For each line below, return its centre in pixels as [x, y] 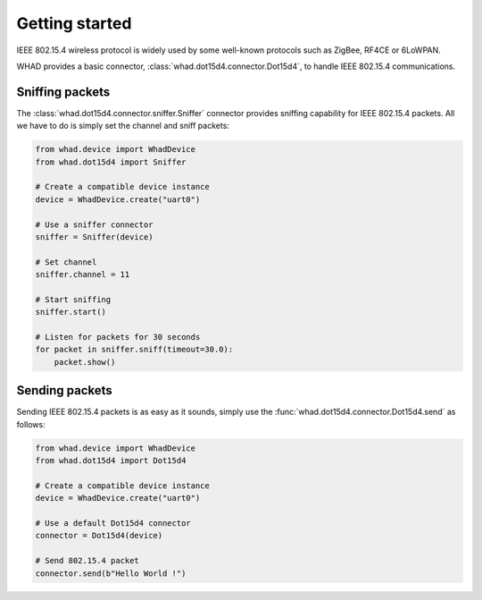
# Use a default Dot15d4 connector [113, 524]
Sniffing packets [63, 92]
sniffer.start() [71, 312]
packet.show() [85, 362]
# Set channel [66, 262]
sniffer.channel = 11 [83, 275]
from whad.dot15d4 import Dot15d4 [111, 461]
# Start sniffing [73, 299]
